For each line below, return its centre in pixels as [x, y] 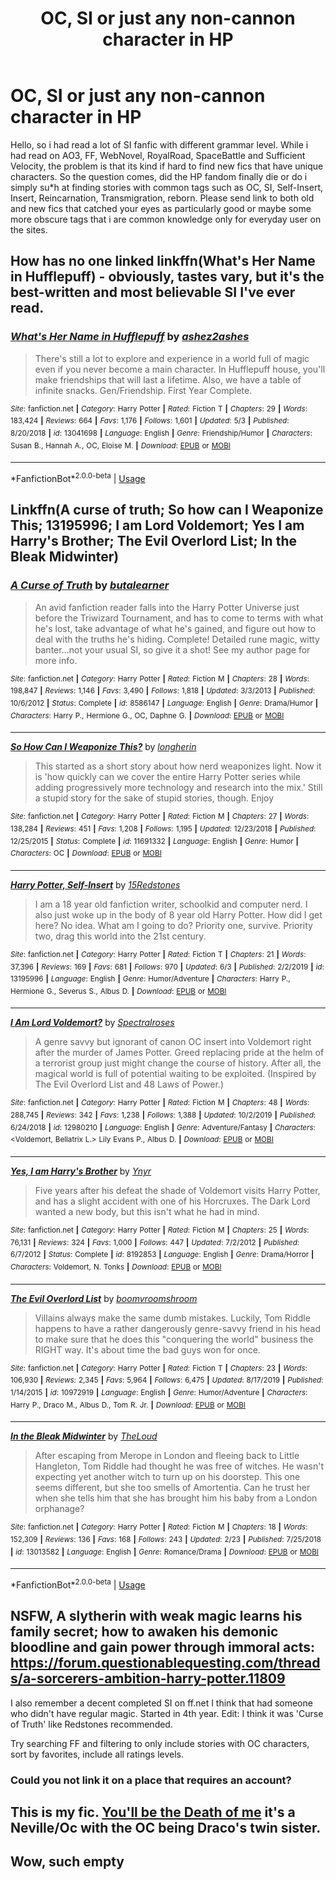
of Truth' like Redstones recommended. [91, 1724]
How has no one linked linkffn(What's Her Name [163, 261]
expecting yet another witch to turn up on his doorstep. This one [167, 1477]
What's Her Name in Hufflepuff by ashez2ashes [130, 337]
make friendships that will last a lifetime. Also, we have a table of [168, 379]
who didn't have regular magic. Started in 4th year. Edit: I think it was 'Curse [167, 1713]
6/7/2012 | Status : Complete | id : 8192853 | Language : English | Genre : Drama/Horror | [162, 1255]
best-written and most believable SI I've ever [153, 292]
